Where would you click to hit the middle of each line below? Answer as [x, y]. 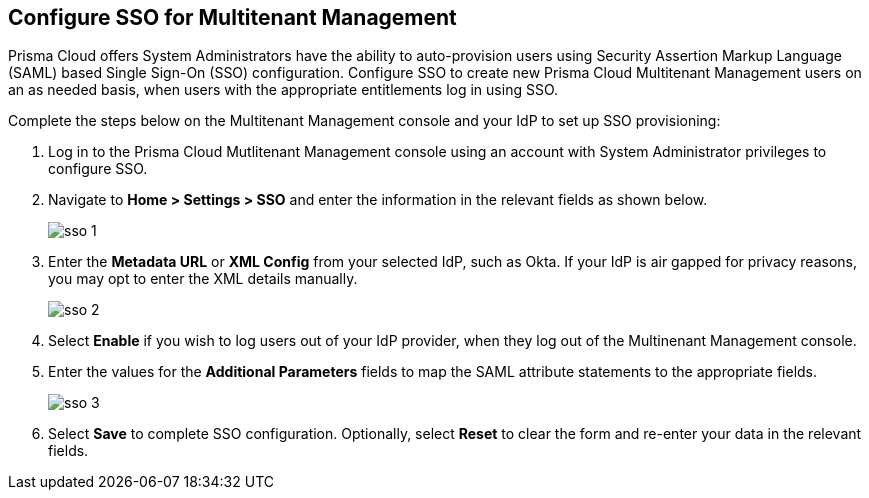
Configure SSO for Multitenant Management [232, 17]
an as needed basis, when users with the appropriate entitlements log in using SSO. [283, 90]
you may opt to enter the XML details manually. [203, 279]
